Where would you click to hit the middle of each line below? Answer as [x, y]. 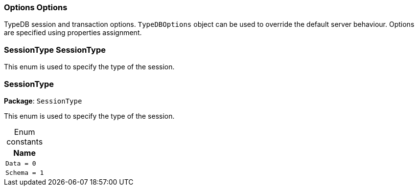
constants [25, 141]
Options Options [36, 7]
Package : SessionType [43, 101]
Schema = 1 [25, 172]
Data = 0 [21, 163]
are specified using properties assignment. [73, 33]
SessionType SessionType [55, 50]
